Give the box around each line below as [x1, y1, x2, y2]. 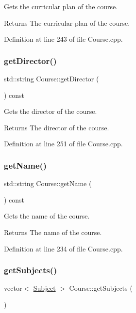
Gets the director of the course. [4, 106, 97, 116]
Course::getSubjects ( [69, 283, 133, 293]
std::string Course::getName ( [4, 178, 92, 188]
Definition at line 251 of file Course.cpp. [4, 139, 123, 149]
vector [4, 283, 22, 293]
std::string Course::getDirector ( [4, 74, 99, 83]
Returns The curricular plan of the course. [4, 17, 130, 28]
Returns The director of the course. [4, 122, 109, 132]
